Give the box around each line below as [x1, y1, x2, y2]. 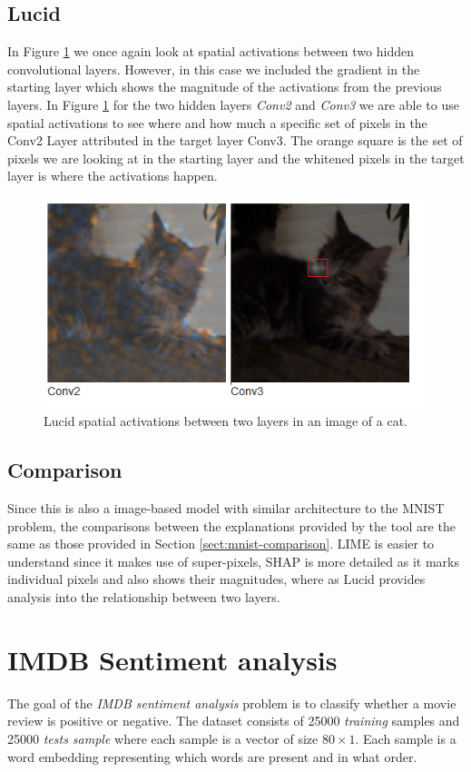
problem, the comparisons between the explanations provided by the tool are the [7, 516, 456, 535]
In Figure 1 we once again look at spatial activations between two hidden [7, 42, 414, 61]
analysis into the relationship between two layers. [7, 588, 280, 607]
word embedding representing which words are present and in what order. [7, 747, 417, 766]
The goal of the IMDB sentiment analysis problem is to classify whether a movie [7, 693, 456, 712]
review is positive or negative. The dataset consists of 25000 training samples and [7, 711, 460, 730]
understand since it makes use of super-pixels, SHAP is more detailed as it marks [7, 551, 460, 570]
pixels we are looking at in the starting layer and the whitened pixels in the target [7, 148, 465, 167]
